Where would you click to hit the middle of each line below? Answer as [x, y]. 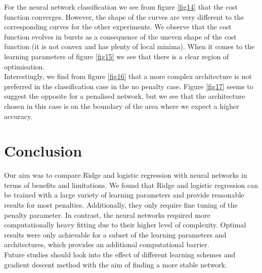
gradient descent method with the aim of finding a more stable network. [116, 264]
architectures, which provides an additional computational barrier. [107, 244]
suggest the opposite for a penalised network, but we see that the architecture [125, 96]
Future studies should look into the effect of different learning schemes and [120, 254]
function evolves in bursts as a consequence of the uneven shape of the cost [120, 36]
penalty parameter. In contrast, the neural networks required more [107, 214]
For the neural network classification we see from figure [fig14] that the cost [121, 7]
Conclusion [43, 151]
